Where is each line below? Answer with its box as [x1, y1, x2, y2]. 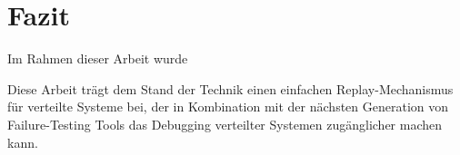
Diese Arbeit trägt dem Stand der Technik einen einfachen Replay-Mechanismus [7, 79, 454, 98]
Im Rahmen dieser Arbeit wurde [7, 49, 188, 68]
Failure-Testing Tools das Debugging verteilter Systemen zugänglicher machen [7, 114, 443, 133]
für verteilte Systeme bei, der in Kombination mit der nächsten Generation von [7, 97, 449, 116]
